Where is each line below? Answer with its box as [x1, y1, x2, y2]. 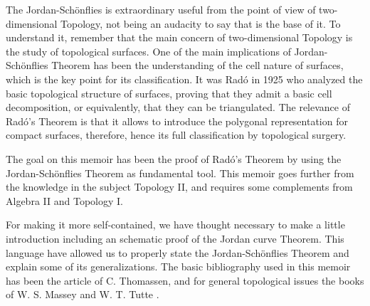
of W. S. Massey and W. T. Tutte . [6, 287, 159, 302]
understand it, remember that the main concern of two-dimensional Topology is [6, 30, 353, 45]
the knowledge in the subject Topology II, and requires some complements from [6, 179, 353, 194]
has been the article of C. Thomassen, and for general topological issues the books [6, 273, 364, 287]
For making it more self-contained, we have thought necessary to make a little [6, 217, 345, 232]
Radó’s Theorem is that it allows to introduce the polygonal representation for [6, 113, 348, 128]
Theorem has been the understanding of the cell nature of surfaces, [51, 58, 344, 73]
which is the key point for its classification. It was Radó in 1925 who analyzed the [6, 71, 363, 86]
